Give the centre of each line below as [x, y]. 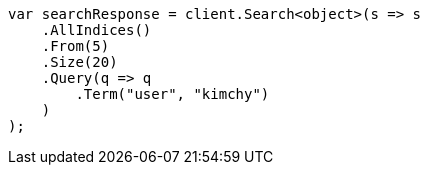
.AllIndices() [96, 30]
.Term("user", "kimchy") [172, 94]
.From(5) [75, 46]
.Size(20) [79, 62]
